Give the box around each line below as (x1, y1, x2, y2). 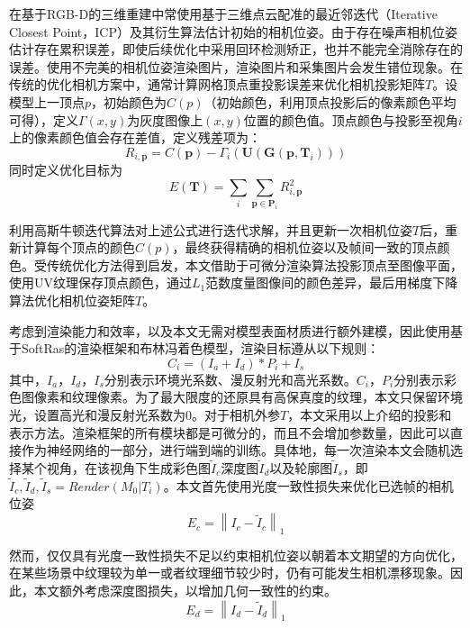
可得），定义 (9, 110, 78, 129)
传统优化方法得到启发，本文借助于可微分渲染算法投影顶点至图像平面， (46, 255, 463, 274)
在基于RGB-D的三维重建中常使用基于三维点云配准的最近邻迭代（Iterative (9, 5, 438, 23)
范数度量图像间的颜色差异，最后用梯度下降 (205, 273, 458, 292)
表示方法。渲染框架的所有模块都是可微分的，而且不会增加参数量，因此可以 (9, 423, 450, 441)
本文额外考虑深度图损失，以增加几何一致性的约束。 (33, 580, 337, 599)
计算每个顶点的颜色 (21, 238, 135, 257)
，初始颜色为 (91, 92, 167, 111)
